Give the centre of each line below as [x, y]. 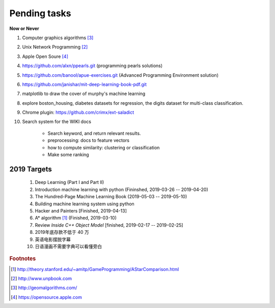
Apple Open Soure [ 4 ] [45, 56]
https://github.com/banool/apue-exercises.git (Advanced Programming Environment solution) [120, 75]
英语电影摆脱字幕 [53, 239]
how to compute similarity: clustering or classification [104, 147]
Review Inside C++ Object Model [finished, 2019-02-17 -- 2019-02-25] [109, 225]
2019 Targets [31, 169]
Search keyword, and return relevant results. [94, 133]
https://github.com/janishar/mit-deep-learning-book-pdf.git [85, 84]
